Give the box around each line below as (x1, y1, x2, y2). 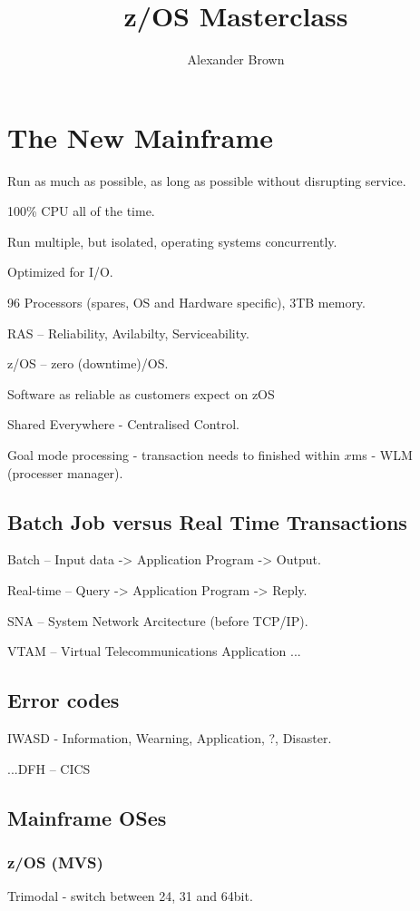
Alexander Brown (187, 50, 285, 69)
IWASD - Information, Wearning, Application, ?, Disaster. (7, 728, 332, 747)
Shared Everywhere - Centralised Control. (7, 415, 239, 434)
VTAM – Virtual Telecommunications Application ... (7, 642, 301, 661)
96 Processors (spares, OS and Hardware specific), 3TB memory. (7, 293, 366, 312)
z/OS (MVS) (7, 850, 103, 873)
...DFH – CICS (7, 759, 91, 778)
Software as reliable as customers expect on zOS (7, 384, 275, 403)
